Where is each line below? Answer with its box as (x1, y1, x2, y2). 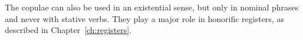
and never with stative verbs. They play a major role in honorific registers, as (5, 12, 284, 24)
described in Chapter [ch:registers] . (5, 24, 132, 36)
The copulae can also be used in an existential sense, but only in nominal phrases (5, 1, 299, 13)
